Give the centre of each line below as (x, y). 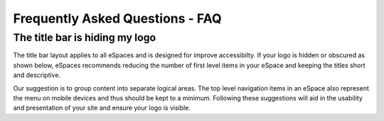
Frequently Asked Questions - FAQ (117, 18)
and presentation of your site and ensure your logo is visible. (102, 108)
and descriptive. (37, 75)
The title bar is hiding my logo (85, 38)
